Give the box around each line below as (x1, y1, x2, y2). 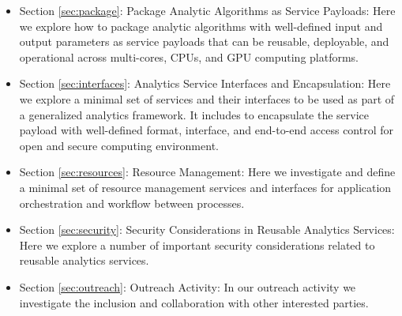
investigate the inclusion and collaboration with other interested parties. (19, 294, 369, 310)
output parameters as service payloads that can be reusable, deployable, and (19, 33, 389, 50)
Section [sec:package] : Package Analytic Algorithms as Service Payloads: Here (19, 2, 396, 18)
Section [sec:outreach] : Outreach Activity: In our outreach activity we (19, 278, 356, 295)
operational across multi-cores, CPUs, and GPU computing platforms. (19, 48, 359, 65)
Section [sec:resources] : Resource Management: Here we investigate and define (19, 164, 396, 180)
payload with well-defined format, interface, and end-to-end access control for (19, 122, 393, 138)
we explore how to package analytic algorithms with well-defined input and (19, 17, 383, 34)
